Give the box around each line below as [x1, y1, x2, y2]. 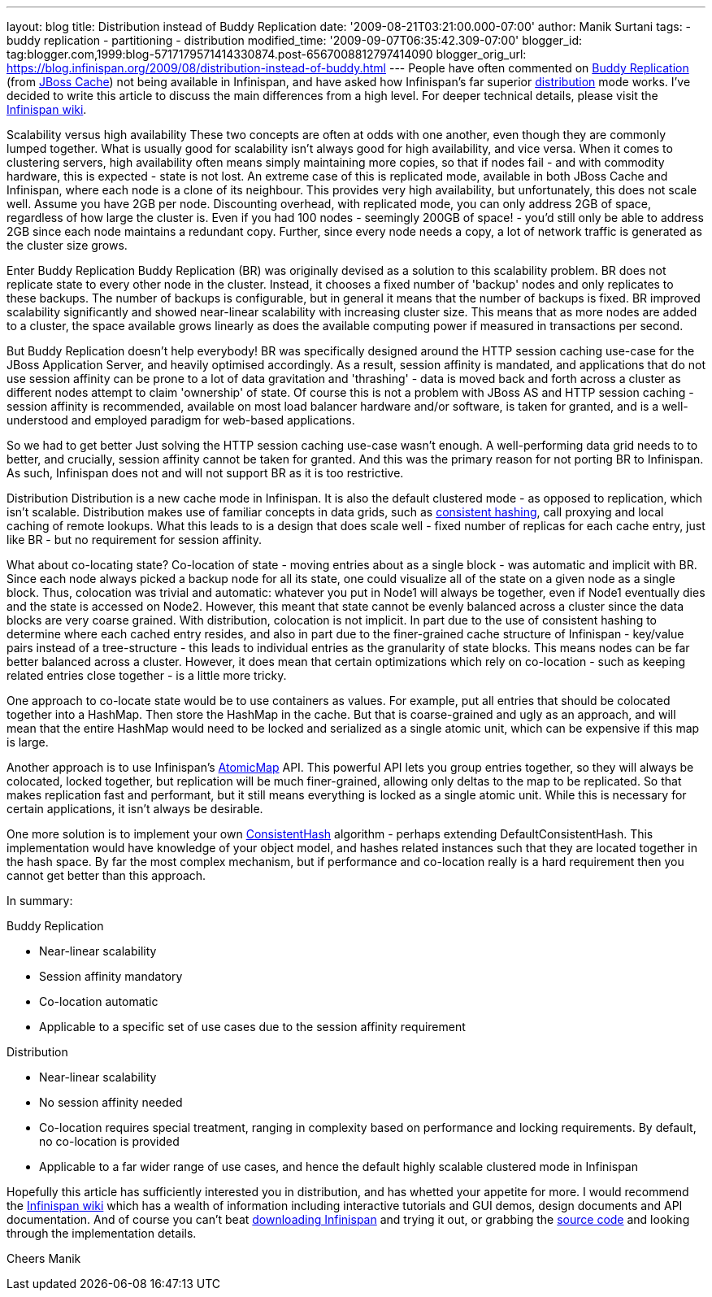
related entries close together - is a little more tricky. [7, 668, 287, 682]
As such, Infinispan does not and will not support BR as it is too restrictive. [7, 466, 404, 480]
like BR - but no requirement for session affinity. [7, 533, 263, 546]
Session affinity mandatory [39, 969, 183, 983]
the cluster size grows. [7, 238, 128, 252]
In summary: [7, 894, 73, 907]
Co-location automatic [39, 995, 158, 1008]
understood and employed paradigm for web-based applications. [7, 413, 355, 427]
